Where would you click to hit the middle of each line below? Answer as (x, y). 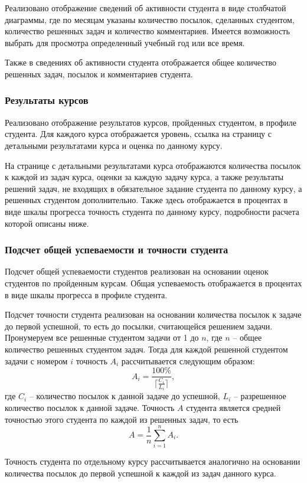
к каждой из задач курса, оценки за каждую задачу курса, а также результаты (144, 177)
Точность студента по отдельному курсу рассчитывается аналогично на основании (153, 461)
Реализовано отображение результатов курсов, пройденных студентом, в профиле (151, 122)
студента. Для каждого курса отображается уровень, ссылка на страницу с (138, 134)
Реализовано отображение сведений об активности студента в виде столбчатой (146, 8)
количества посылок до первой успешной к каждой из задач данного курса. (141, 473)
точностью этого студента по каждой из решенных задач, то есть (122, 419)
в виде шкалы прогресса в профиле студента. (86, 294)
